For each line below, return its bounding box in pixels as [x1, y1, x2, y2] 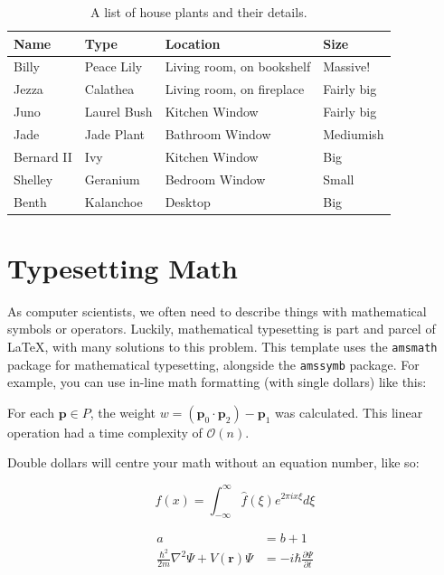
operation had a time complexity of [7, 422, 203, 441]
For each [7, 402, 54, 421]
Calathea [84, 80, 135, 99]
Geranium [84, 169, 140, 188]
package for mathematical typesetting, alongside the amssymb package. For [7, 354, 420, 373]
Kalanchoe [84, 192, 143, 211]
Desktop [165, 192, 211, 211]
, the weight [90, 402, 156, 421]
